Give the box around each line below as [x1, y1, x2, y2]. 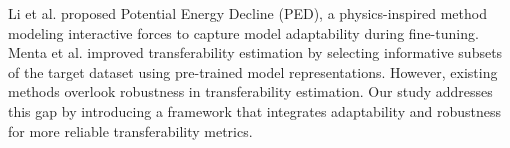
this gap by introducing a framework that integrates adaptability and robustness [8, 100, 501, 121]
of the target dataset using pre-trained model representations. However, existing [8, 61, 498, 82]
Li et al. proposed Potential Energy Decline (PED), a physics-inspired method [8, 3, 487, 23]
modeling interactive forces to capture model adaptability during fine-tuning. [8, 22, 479, 43]
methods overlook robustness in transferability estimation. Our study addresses [8, 81, 493, 102]
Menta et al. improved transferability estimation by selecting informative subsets [8, 42, 503, 63]
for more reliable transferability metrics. [8, 120, 253, 141]
